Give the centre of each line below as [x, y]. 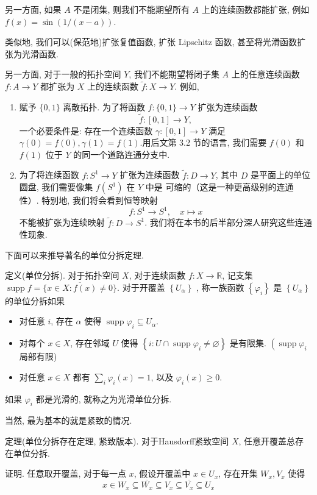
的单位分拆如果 [35, 300]
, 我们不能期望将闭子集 [174, 74]
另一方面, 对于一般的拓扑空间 [63, 74]
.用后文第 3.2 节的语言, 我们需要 [203, 142]
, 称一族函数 [220, 287]
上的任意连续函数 [265, 74]
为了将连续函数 [49, 175]
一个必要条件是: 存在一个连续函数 [86, 130]
